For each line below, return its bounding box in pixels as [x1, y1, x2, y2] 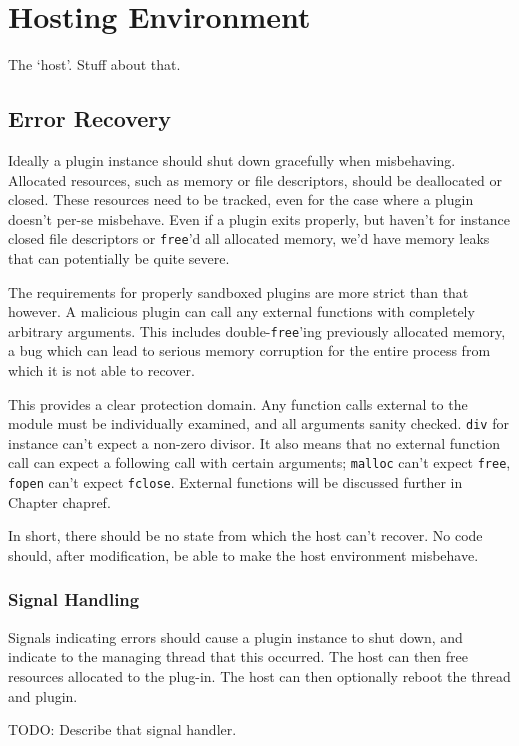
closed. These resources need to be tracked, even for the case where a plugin [8, 189, 474, 210]
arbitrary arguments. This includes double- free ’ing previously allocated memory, [8, 320, 506, 341]
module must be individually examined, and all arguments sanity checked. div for [8, 413, 509, 434]
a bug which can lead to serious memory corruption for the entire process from [8, 340, 491, 361]
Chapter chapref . [8, 491, 111, 512]
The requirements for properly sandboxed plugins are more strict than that [8, 281, 469, 302]
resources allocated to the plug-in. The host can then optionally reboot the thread [8, 665, 511, 686]
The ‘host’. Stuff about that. [8, 54, 181, 75]
